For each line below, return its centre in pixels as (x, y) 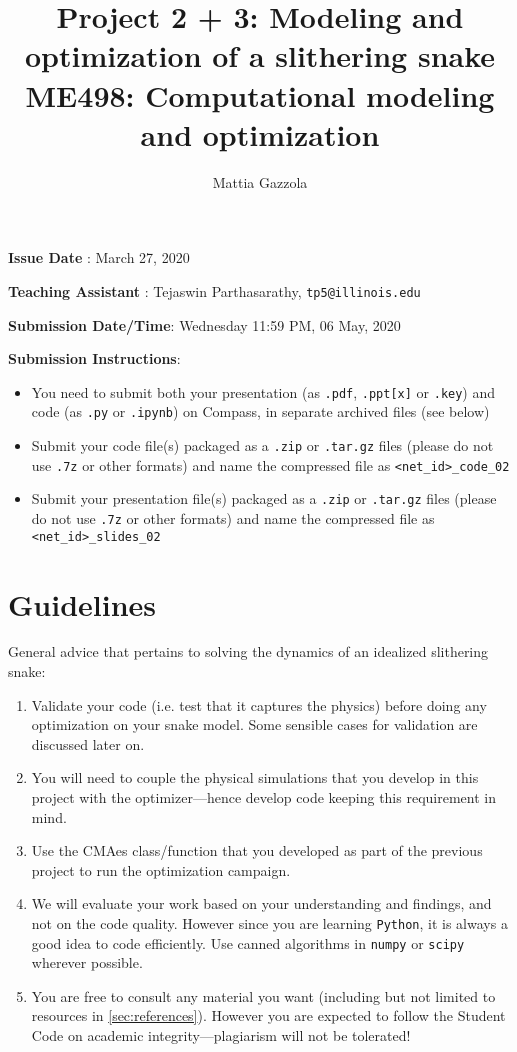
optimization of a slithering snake (260, 55)
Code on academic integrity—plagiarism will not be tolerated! (221, 1035)
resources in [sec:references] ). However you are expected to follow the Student (268, 1015)
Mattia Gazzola (260, 181)
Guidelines (82, 603)
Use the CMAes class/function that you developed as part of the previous (257, 850)
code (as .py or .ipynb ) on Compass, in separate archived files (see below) (260, 411)
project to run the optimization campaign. (161, 869)
